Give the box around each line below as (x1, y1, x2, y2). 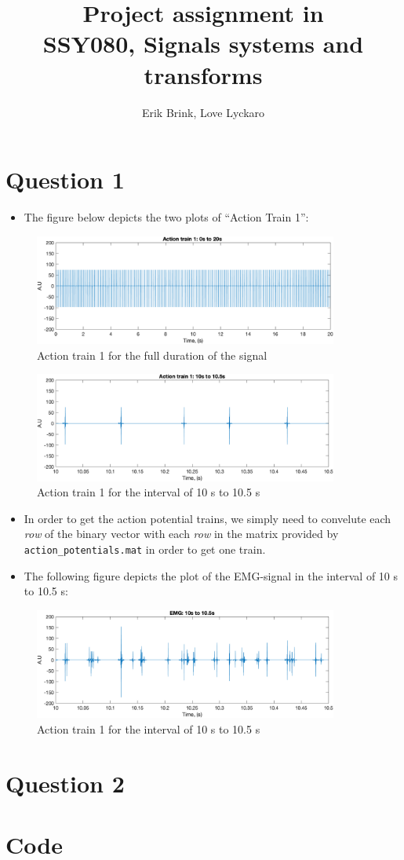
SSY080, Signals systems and (42, 27, 364, 60)
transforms (144, 58, 263, 90)
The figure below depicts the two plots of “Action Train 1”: (24, 209, 309, 225)
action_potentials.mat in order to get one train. (24, 541, 266, 558)
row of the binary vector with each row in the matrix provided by (24, 525, 339, 542)
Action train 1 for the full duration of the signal (37, 346, 268, 363)
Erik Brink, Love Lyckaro (141, 104, 265, 120)
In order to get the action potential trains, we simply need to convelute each (24, 510, 391, 526)
